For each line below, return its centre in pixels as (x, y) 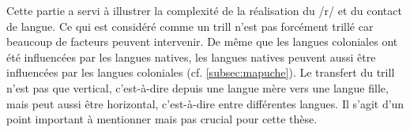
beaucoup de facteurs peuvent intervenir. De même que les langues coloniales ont (202, 41)
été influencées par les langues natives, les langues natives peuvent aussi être (191, 57)
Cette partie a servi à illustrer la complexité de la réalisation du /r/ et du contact (204, 10)
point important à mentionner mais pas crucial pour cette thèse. (162, 119)
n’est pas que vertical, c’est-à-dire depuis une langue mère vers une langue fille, (197, 87)
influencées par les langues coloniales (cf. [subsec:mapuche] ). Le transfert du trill (201, 72)
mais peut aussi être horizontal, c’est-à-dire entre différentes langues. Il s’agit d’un (205, 103)
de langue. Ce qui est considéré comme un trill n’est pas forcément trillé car (190, 26)
